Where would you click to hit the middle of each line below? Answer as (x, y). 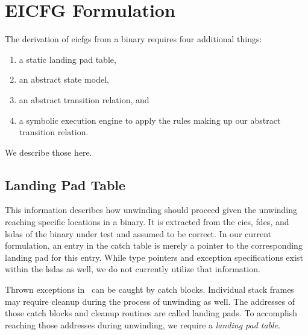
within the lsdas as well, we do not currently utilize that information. (133, 269)
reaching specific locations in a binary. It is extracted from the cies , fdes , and (147, 222)
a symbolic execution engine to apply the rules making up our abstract (150, 120)
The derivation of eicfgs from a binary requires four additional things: (134, 39)
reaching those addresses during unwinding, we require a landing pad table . (143, 324)
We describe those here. (49, 152)
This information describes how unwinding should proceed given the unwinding (151, 210)
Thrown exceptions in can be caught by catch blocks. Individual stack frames (149, 289)
